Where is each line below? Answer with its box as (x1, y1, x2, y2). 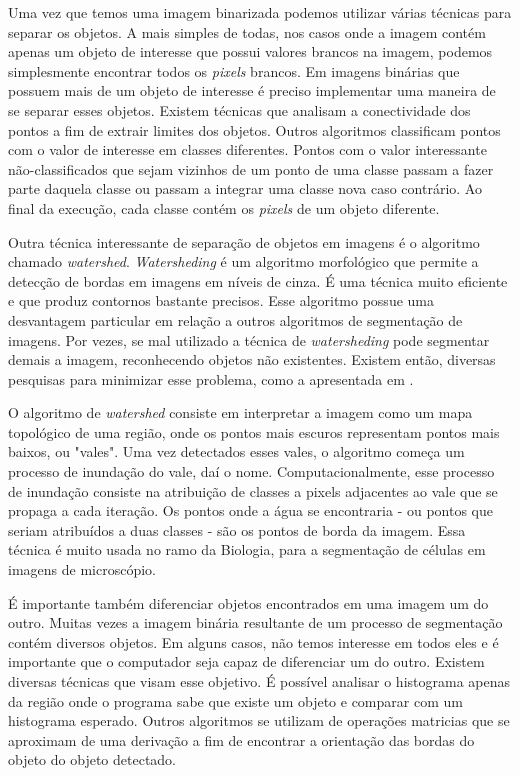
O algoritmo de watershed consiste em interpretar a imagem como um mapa (8, 402, 473, 423)
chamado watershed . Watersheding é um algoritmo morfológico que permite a (8, 251, 479, 272)
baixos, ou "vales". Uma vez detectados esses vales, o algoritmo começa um (8, 441, 465, 462)
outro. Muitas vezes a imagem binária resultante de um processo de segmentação (8, 612, 503, 633)
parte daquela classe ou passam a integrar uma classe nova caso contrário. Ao (8, 178, 482, 199)
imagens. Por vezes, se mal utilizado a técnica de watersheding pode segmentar (8, 329, 490, 350)
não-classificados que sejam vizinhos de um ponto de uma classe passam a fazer (8, 158, 494, 179)
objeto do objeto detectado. (8, 749, 177, 770)
